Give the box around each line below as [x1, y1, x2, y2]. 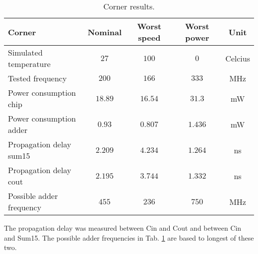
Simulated [8, 47, 43, 58]
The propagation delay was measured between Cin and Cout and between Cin [4, 223, 242, 233]
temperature [8, 58, 51, 69]
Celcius [225, 52, 250, 64]
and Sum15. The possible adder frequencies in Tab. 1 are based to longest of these [4, 232, 254, 243]
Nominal [87, 26, 122, 38]
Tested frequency [8, 72, 67, 84]
